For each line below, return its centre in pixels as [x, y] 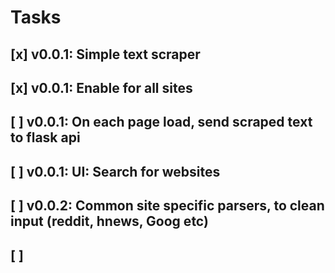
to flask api [45, 137]
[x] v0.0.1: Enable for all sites [101, 87]
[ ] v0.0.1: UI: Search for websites [115, 171]
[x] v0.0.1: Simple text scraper [105, 54]
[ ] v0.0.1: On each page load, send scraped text [161, 122]
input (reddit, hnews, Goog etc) [109, 221]
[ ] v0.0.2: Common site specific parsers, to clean [167, 206]
